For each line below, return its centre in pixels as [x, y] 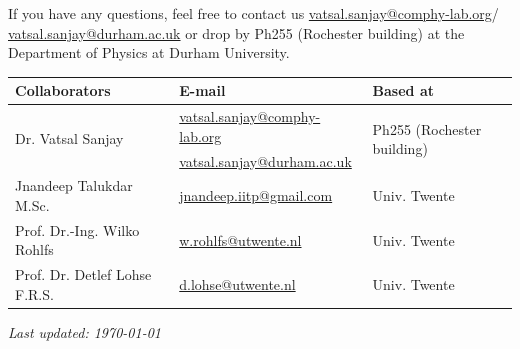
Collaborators [63, 90]
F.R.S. [34, 293]
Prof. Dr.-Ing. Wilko [77, 229]
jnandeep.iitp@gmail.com [256, 195]
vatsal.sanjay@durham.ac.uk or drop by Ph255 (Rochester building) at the [236, 32]
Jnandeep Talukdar [74, 185]
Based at [403, 90]
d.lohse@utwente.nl [237, 284]
